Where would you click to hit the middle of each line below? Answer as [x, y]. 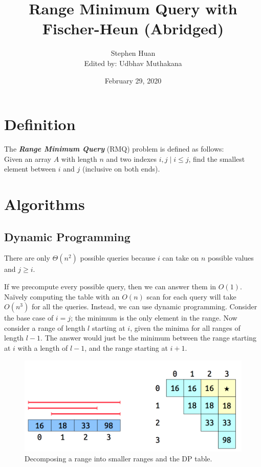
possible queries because [118, 258]
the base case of [29, 318]
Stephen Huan [133, 53]
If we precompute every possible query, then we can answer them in [110, 286]
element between [30, 169]
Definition [40, 124]
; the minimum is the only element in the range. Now [154, 318]
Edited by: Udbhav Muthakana [133, 63]
